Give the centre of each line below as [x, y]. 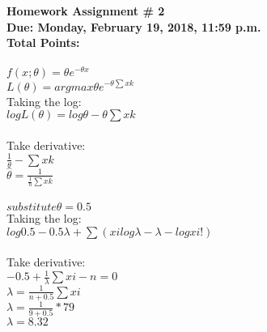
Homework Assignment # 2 [86, 11]
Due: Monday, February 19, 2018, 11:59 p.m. [134, 26]
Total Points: [43, 43]
